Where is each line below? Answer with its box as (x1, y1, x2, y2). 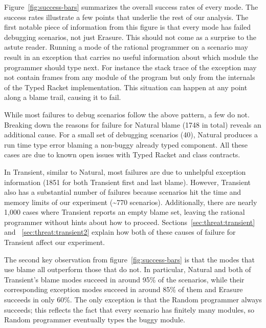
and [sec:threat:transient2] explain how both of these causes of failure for (4, 227, 236, 237)
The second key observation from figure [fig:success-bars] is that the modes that (4, 254, 255, 264)
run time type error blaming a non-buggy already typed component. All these (4, 139, 248, 150)
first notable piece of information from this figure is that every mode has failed (4, 22, 251, 32)
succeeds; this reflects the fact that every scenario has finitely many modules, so (4, 304, 255, 315)
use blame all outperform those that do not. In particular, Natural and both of (4, 264, 251, 275)
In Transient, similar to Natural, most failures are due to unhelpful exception (4, 166, 246, 177)
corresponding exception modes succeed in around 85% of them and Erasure (4, 284, 243, 295)
